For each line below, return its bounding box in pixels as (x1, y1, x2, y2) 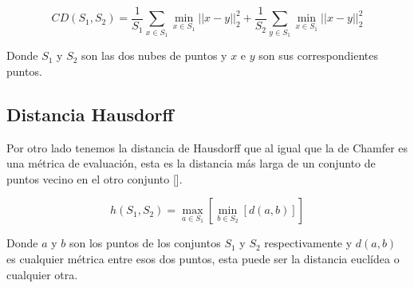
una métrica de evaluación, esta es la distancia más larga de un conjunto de (6, 155, 376, 172)
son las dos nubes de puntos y (81, 47, 227, 64)
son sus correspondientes (258, 47, 379, 64)
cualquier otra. (6, 266, 78, 282)
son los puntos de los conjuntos (69, 235, 221, 251)
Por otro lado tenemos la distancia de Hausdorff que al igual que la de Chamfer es (6, 139, 408, 156)
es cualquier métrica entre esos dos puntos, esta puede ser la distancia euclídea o (6, 250, 400, 266)
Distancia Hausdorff (6, 101, 174, 126)
